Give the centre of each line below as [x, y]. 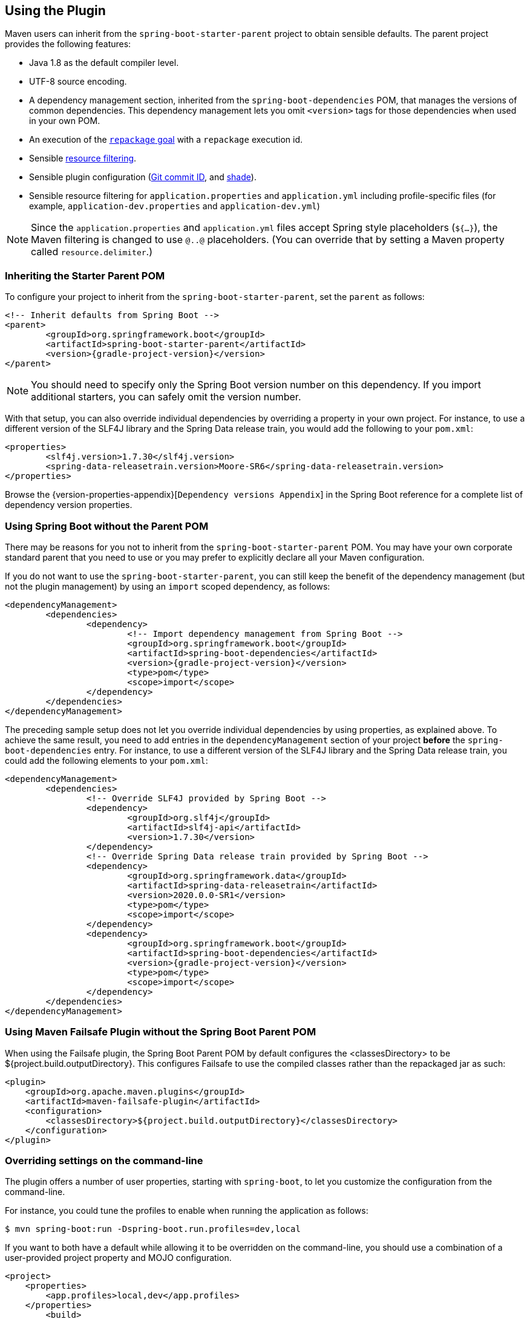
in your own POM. [65, 121]
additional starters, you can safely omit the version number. [166, 397]
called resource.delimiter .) [92, 252]
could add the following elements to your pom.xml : [106, 760]
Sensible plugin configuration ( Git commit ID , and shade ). [143, 177]
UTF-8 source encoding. [78, 82]
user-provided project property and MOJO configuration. [118, 1258]
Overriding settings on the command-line [104, 1161]
